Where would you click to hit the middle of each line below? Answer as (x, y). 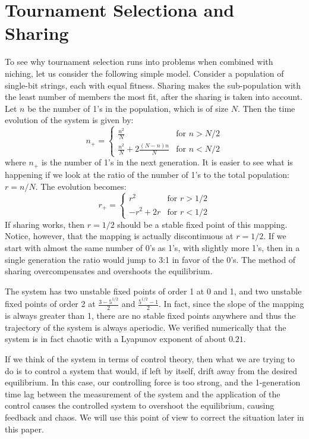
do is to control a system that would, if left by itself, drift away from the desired (151, 370)
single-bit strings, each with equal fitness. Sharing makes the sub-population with (153, 85)
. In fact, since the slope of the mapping (231, 304)
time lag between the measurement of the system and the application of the (143, 393)
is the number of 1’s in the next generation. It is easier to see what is (167, 162)
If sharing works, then (45, 224)
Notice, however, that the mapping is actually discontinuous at (119, 236)
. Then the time (266, 108)
